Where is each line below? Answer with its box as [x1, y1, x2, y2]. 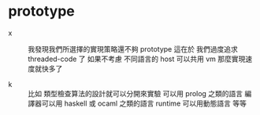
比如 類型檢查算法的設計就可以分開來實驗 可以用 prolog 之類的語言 [28, 88, 243, 98]
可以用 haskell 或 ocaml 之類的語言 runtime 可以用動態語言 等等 [41, 99, 247, 108]
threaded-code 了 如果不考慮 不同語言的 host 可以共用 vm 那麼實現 [28, 54, 246, 63]
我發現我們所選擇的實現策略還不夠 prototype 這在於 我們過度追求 [28, 44, 239, 53]
